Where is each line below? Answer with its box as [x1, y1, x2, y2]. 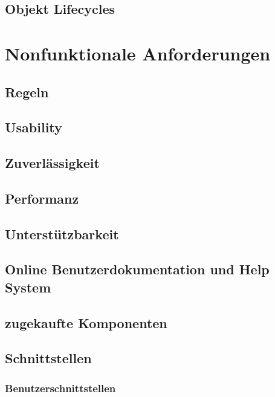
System [5, 277, 51, 296]
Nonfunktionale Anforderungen [5, 40, 271, 65]
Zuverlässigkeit [5, 153, 100, 172]
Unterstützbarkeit [5, 224, 119, 243]
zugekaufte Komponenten [5, 313, 167, 332]
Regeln [5, 82, 49, 101]
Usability [5, 118, 62, 137]
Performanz [5, 189, 79, 207]
